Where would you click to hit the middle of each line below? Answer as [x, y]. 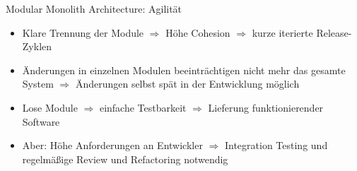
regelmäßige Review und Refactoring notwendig [125, 159]
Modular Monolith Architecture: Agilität [94, 8]
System [38, 84]
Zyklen [37, 46]
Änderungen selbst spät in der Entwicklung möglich [187, 84]
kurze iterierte [282, 32]
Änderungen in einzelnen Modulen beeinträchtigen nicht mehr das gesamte [184, 70]
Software [41, 121]
